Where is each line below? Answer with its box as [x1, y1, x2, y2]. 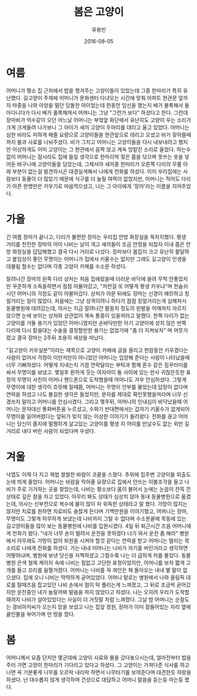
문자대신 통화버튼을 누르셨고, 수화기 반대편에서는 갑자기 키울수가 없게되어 [21, 405, 190, 412]
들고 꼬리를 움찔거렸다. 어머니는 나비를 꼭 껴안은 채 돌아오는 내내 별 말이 [16, 566, 182, 574]
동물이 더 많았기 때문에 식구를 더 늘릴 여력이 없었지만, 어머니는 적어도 [21, 175, 181, 182]
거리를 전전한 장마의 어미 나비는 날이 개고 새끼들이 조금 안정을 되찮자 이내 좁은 [6, 241, 185, 248]
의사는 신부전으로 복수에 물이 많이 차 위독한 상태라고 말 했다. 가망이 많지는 [18, 500, 188, 507]
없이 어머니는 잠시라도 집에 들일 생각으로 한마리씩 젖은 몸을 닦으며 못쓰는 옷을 [6, 153, 183, 160]
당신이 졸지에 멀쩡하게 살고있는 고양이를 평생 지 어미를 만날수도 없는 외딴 [16, 420, 183, 427]
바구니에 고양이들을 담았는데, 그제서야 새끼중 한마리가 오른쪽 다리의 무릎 [16, 160, 182, 168]
